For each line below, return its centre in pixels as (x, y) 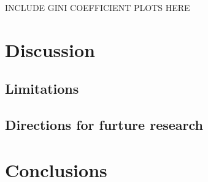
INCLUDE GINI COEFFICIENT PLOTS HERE (98, 7)
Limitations (42, 89)
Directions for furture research (104, 125)
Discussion (50, 49)
